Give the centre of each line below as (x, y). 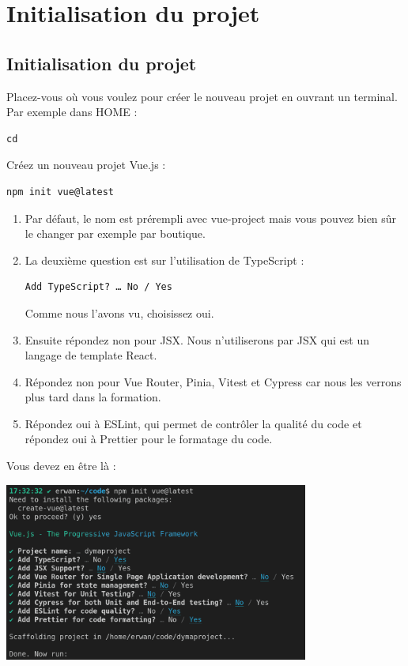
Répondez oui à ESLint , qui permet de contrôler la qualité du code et (193, 423)
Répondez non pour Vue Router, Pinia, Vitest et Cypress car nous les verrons (213, 381)
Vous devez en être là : (61, 466)
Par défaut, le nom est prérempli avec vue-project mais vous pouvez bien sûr (211, 218)
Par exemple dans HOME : (72, 112)
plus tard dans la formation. (93, 397)
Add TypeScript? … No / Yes (98, 287)
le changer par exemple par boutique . (115, 233)
